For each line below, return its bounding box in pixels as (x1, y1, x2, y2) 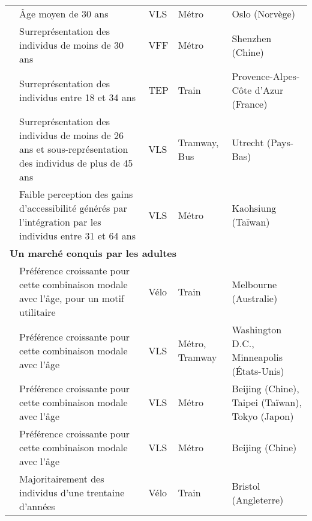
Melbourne (232, 277, 277, 291)
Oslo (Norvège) (232, 7, 295, 20)
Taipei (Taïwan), (232, 395, 302, 409)
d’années (19, 499, 55, 513)
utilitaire (19, 305, 56, 319)
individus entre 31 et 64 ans (19, 229, 136, 242)
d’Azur (254, 83, 284, 97)
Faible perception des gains (19, 187, 133, 201)
